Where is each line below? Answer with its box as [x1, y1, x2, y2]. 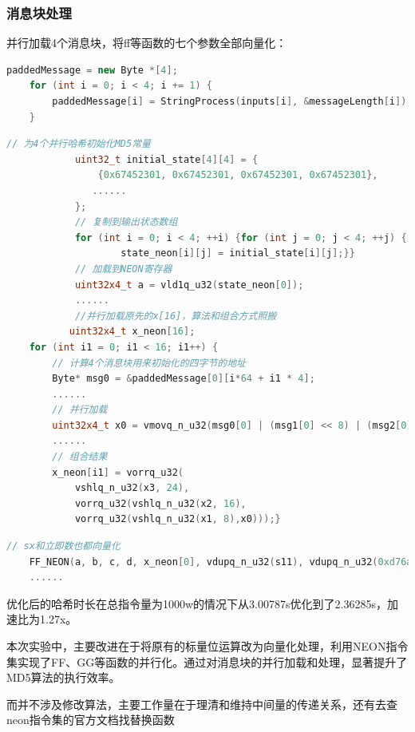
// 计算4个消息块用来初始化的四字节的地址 [52, 357, 246, 369]
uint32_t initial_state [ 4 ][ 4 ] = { [74, 153, 259, 165]
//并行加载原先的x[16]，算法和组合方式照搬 [74, 310, 277, 322]
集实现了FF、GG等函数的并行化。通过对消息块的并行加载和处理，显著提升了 [6, 653, 408, 670]
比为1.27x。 [17, 611, 77, 627]
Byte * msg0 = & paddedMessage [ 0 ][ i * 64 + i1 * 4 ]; [52, 373, 315, 385]
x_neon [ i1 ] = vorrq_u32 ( [52, 466, 184, 478]
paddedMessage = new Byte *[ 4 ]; [6, 64, 178, 76]
